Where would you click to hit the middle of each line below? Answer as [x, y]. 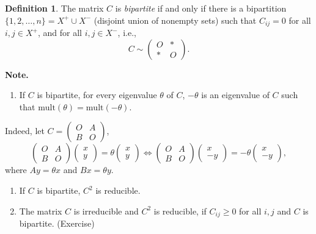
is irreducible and [106, 211]
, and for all [60, 33]
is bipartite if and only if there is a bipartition [201, 8]
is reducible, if [180, 211]
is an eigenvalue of [235, 95]
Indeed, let [25, 131]
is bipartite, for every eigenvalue [97, 95]
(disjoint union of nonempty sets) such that [175, 20]
